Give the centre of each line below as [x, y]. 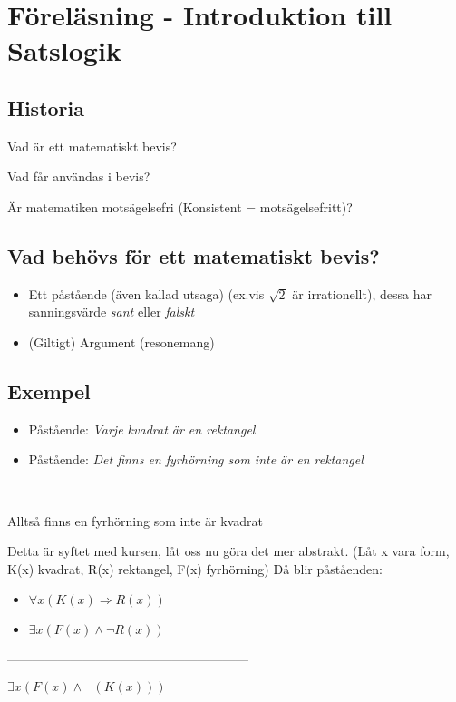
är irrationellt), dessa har [362, 293]
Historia [46, 107]
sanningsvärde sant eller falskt [112, 312]
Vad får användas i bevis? [79, 176]
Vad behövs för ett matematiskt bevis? [194, 255]
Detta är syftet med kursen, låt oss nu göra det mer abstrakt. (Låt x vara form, [228, 551]
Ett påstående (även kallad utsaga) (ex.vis [146, 293]
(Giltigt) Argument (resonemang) [121, 341]
